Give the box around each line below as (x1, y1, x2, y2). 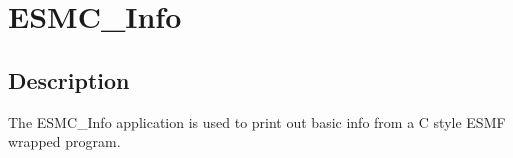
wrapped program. (8, 131, 121, 152)
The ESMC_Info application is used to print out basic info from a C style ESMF (8, 111, 506, 132)
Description (8, 64, 130, 95)
